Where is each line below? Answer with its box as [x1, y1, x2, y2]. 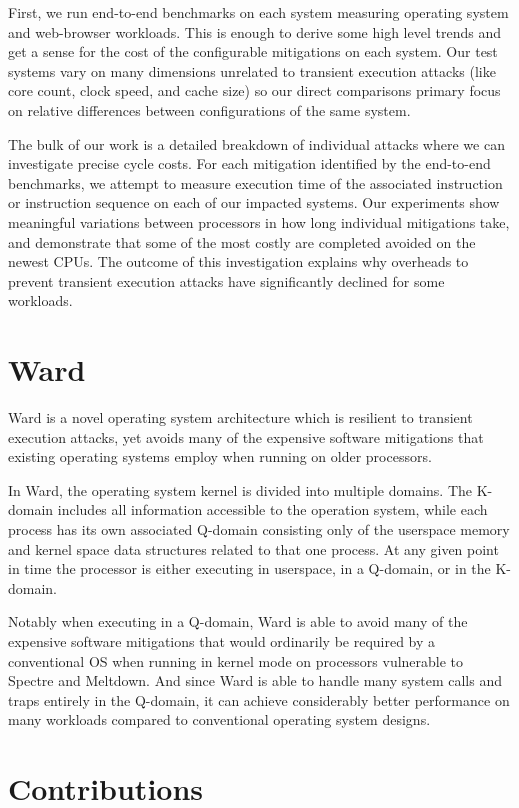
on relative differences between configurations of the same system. [8, 99, 411, 120]
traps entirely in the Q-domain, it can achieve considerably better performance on [8, 689, 510, 710]
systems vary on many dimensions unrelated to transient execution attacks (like [8, 60, 496, 81]
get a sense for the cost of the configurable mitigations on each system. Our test [8, 41, 498, 62]
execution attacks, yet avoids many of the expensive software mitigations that [8, 426, 484, 447]
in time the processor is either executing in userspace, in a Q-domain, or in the [8, 558, 491, 579]
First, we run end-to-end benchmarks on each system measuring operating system [8, 2, 509, 22]
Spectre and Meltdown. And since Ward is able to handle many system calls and [8, 670, 502, 691]
